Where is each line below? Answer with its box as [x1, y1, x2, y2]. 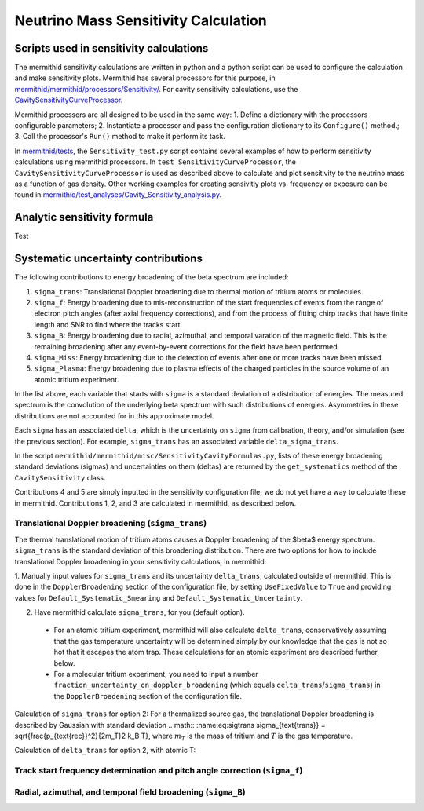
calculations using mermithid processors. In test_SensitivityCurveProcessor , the [14, 157, 296, 166]
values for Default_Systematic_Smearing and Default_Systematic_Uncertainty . [14, 593, 303, 602]
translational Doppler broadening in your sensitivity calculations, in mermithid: [14, 557, 267, 566]
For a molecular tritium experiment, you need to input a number [53, 670, 258, 679]
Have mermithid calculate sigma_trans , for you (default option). [34, 608, 245, 617]
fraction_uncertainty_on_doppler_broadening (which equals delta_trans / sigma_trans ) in [53, 680, 381, 690]
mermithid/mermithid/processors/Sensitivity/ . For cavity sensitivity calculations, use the [14, 84, 298, 93]
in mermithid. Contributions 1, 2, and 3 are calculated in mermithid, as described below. [14, 499, 297, 508]
